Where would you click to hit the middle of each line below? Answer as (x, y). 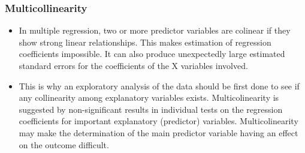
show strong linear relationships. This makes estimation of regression (145, 42)
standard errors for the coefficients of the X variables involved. (133, 65)
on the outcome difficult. (64, 144)
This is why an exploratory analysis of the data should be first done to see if (159, 85)
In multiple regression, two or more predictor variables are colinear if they (155, 30)
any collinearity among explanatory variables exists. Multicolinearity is (149, 97)
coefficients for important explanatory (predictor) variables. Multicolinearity (158, 121)
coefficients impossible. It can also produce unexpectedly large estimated (152, 54)
